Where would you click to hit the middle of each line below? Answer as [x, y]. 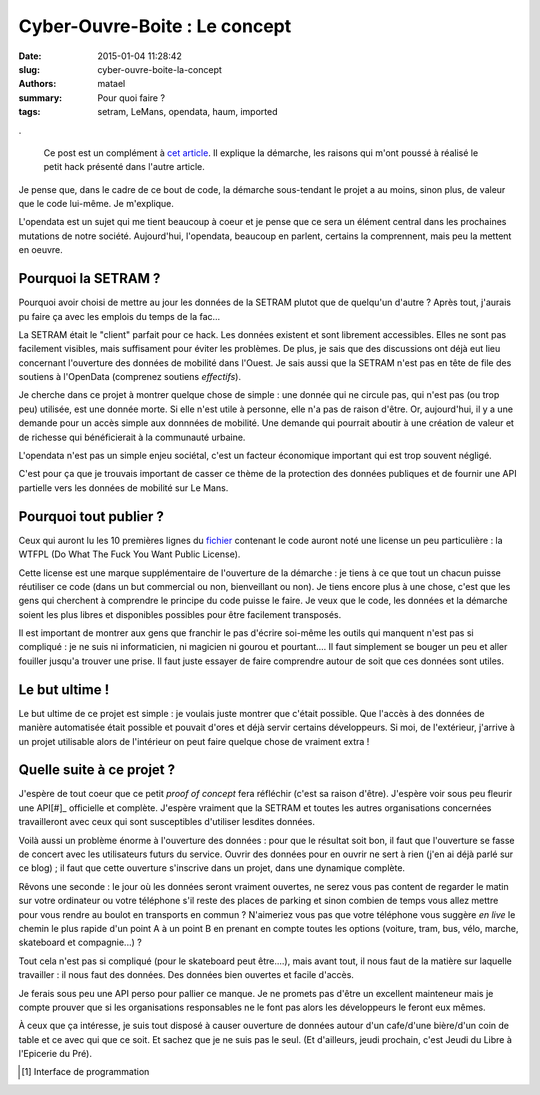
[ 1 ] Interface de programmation [85, 1072]
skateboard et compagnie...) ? [80, 942]
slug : [29, 69]
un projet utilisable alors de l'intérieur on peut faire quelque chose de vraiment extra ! [194, 741]
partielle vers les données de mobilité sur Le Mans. [123, 487]
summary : [40, 97]
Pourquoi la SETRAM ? [89, 278]
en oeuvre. [41, 250]
